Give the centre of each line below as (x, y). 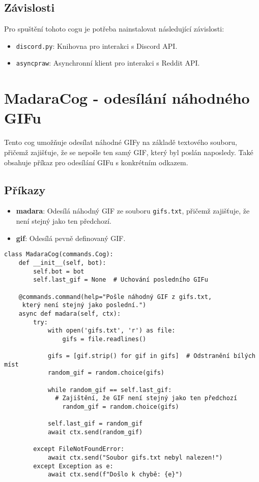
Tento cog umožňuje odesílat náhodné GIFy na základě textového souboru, (121, 142)
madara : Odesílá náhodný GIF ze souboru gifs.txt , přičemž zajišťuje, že (133, 211)
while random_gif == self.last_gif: (110, 390)
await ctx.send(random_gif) (95, 432)
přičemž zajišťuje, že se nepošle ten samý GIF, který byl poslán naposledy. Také (129, 152)
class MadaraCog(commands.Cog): (59, 254)
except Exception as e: (73, 466)
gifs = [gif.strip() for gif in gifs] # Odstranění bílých (151, 356)
